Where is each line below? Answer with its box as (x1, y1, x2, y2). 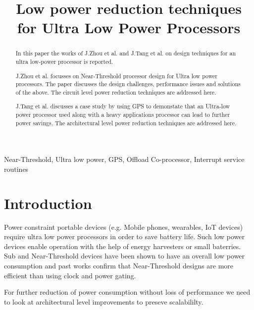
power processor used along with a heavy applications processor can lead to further (15, 110, 230, 119)
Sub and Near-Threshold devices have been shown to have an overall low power (4, 251, 245, 261)
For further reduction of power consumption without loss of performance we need (4, 287, 251, 297)
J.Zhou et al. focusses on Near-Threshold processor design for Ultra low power (15, 71, 217, 80)
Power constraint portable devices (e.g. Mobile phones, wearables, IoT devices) (4, 221, 243, 232)
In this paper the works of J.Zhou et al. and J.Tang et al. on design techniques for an (15, 49, 236, 57)
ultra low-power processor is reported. (15, 57, 113, 66)
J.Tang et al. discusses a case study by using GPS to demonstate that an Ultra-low (15, 102, 230, 110)
